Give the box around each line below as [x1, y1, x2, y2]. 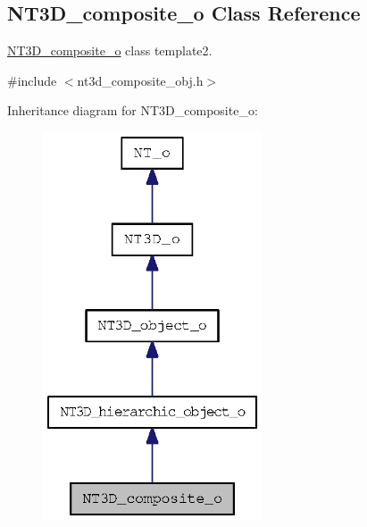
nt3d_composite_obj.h [77, 71, 204, 89]
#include [7, 71, 57, 89]
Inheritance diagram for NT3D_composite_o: [7, 101, 258, 120]
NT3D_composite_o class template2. [7, 41, 213, 60]
